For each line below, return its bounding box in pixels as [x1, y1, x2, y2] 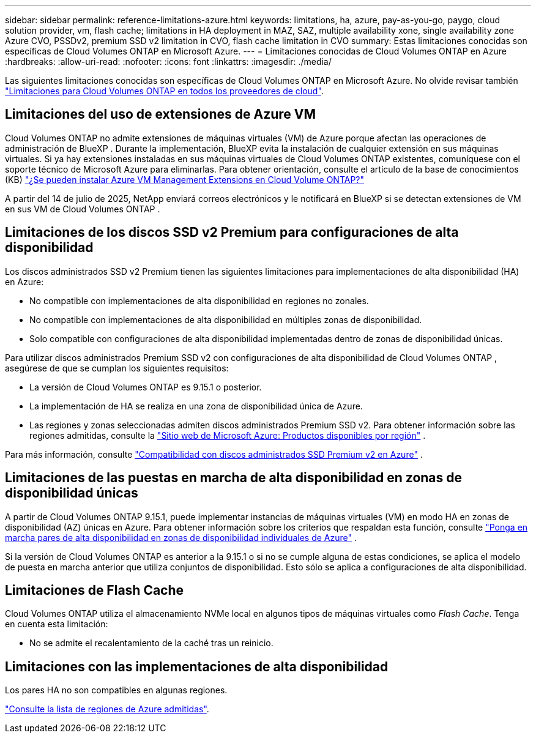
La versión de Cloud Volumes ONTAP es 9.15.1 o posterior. [29, 381, 262, 392]
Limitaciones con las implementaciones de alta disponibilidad [5, 658, 389, 674]
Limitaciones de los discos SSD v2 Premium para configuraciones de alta [5, 225, 459, 240]
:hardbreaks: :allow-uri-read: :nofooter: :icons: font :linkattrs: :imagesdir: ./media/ [5, 56, 332, 67]
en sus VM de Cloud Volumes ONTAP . [5, 203, 160, 214]
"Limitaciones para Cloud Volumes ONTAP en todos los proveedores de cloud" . [5, 86, 324, 96]
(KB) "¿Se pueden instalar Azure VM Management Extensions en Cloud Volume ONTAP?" [5, 174, 365, 185]
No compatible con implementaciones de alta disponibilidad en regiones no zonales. [29, 295, 369, 306]
